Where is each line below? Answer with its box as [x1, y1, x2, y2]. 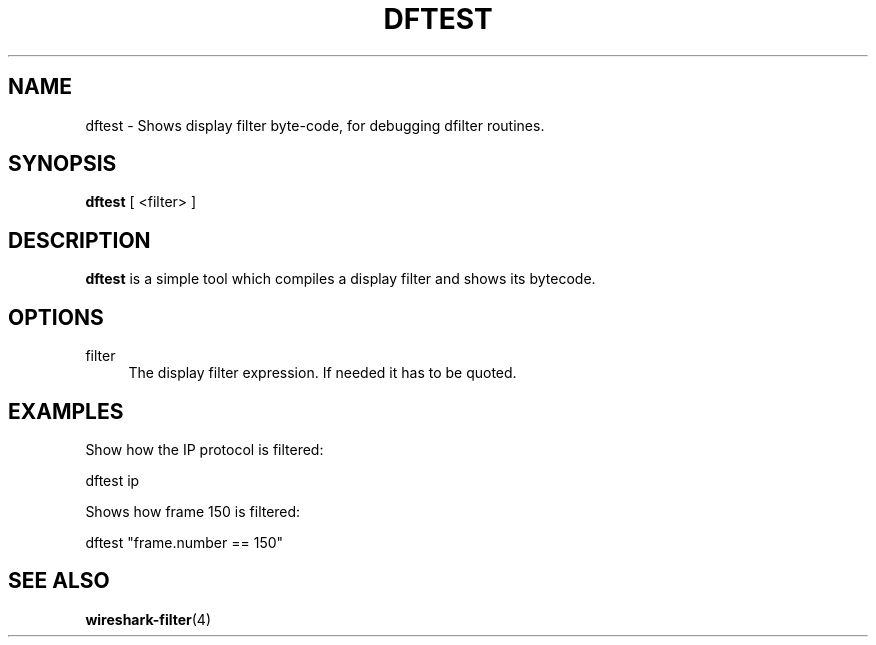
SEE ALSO [8, 568, 110, 594]
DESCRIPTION [8, 227, 151, 253]
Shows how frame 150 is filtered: [85, 502, 301, 520]
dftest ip [85, 471, 140, 489]
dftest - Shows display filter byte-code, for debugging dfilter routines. [85, 116, 545, 134]
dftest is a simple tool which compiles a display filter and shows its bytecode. [85, 270, 596, 288]
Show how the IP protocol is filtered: [85, 440, 324, 458]
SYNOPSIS [8, 151, 117, 177]
